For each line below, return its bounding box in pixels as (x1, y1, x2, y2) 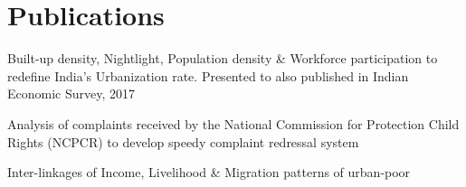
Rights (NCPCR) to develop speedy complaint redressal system (7, 132, 359, 151)
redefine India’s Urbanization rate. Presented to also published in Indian (7, 66, 409, 85)
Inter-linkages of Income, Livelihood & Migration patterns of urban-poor (7, 163, 411, 182)
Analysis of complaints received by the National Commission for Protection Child (7, 114, 460, 133)
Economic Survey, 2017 (7, 84, 136, 103)
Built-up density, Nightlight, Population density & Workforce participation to (7, 49, 438, 68)
